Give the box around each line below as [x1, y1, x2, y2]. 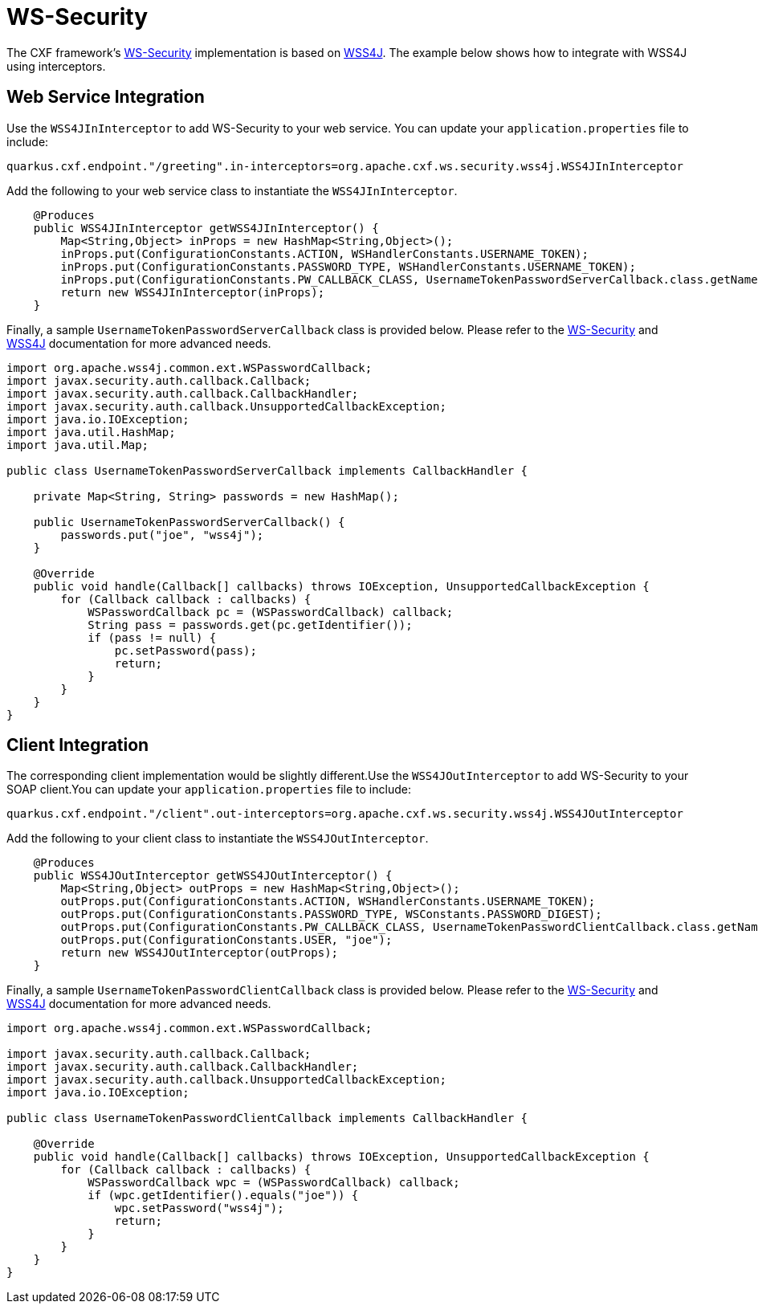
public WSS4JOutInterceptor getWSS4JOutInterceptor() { [33, 869, 393, 883]
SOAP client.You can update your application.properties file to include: [6, 782, 411, 797]
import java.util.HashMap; [6, 425, 176, 439]
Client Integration [6, 735, 149, 756]
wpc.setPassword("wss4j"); [114, 1202, 284, 1215]
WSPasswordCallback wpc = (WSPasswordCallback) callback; [88, 1176, 460, 1190]
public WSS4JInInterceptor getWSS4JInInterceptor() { [33, 221, 379, 235]
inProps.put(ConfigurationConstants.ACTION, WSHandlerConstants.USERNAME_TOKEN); [60, 247, 589, 260]
